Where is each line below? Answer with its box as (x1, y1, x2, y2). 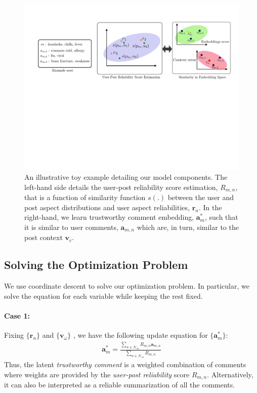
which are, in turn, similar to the (137, 221, 239, 232)
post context (24, 232, 63, 243)
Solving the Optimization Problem (4, 257, 188, 272)
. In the (198, 202, 222, 212)
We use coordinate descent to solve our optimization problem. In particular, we (4, 281, 249, 291)
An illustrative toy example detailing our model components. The (24, 172, 228, 182)
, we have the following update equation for (73, 330, 208, 340)
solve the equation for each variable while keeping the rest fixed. (4, 290, 203, 301)
